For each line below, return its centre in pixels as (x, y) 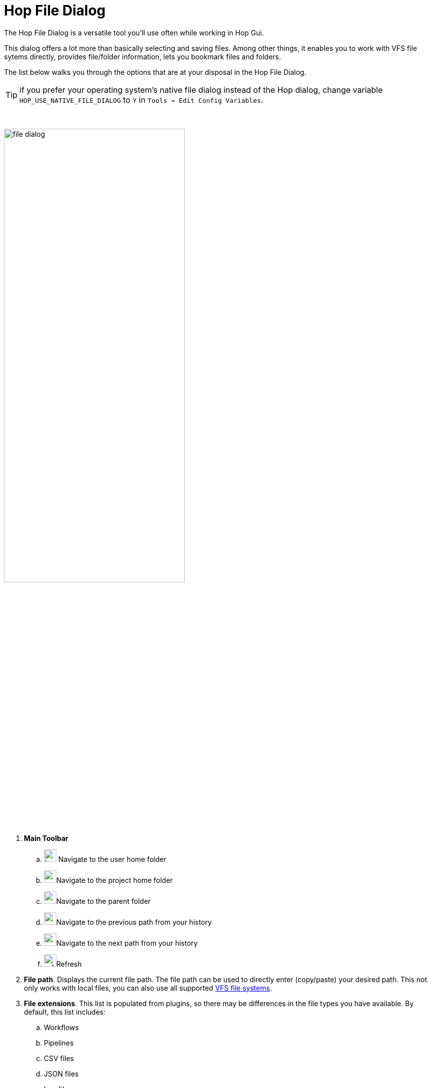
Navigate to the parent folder (104, 901)
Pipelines (59, 1043)
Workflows (62, 1027)
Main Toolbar (46, 838)
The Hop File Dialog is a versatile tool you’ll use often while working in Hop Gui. (134, 32)
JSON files (61, 1074)
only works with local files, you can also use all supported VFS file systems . (148, 988)
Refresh (69, 964)
